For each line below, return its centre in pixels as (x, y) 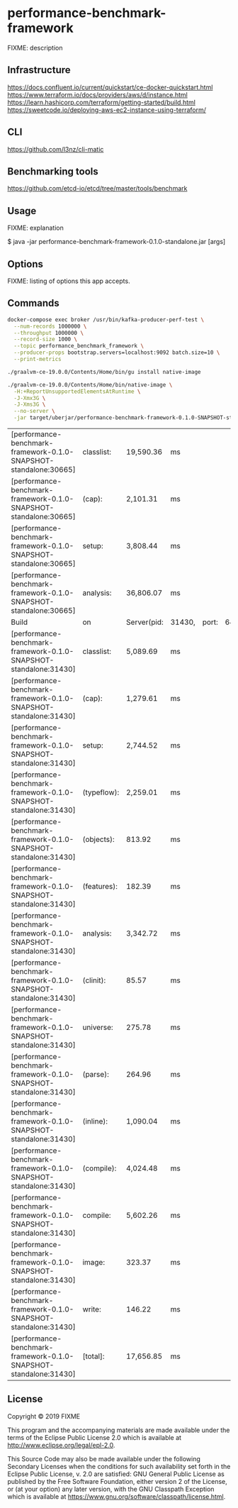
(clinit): (94, 980)
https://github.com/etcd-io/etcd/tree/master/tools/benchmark (97, 189)
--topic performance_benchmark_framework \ (79, 346)
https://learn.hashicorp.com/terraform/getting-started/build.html (102, 102)
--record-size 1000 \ (46, 339)
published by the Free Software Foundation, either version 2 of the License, (118, 1481)
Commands (34, 303)
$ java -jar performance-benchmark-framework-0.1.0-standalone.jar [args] (117, 242)
